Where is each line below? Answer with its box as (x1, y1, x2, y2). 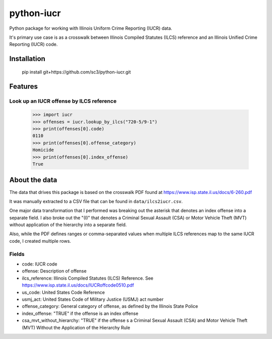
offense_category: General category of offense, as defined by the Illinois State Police (22, 303, 198, 309)
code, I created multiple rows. (9, 238, 72, 244)
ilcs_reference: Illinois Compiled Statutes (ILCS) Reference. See (22, 275, 154, 281)
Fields (9, 250, 25, 257)
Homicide (32, 147, 54, 153)
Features (9, 82, 38, 91)
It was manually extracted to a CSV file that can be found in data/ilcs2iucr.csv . (9, 198, 183, 204)
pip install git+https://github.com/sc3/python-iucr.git (22, 69, 131, 75)
